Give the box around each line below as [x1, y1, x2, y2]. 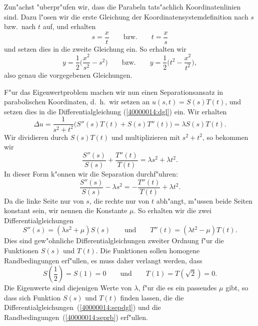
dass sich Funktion [4, 292, 61, 302]
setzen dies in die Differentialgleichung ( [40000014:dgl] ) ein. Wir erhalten [4, 106, 227, 116]
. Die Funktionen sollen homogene [95, 245, 200, 255]
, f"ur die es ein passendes [138, 282, 217, 293]
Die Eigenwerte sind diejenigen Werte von [4, 282, 132, 293]
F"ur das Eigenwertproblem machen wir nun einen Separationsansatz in [4, 86, 223, 97]
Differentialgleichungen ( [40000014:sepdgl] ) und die [4, 302, 161, 312]
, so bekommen [202, 131, 248, 142]
